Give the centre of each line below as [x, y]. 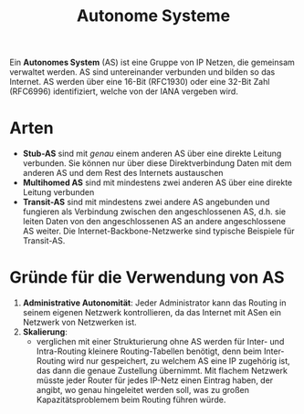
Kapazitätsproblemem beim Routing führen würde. [131, 400]
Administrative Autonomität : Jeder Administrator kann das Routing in [154, 303]
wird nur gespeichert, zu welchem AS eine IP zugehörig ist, [178, 361]
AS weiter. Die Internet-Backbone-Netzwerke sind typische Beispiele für [158, 231]
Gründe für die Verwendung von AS [147, 278]
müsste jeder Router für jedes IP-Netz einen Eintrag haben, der [155, 380]
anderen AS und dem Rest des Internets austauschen [123, 173]
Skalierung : [45, 332]
